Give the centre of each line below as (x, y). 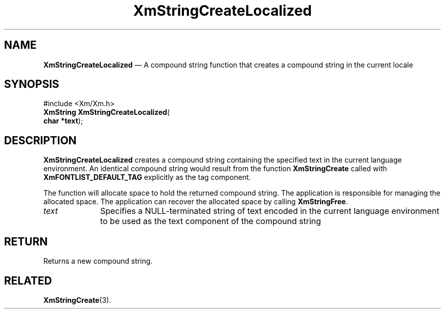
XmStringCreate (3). (77, 300)
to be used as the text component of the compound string (211, 221)
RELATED (28, 280)
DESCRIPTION (40, 140)
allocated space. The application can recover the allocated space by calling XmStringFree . (196, 202)
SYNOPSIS (32, 84)
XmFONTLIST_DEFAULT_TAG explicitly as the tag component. (147, 177)
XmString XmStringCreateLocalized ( (107, 112)
